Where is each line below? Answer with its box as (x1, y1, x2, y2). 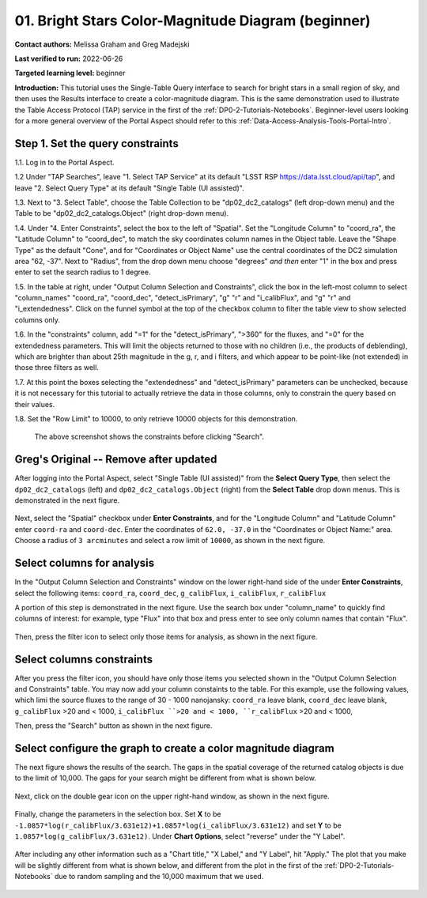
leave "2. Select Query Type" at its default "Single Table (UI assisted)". (14, 183, 244, 193)
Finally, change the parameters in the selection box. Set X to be (14, 809, 221, 819)
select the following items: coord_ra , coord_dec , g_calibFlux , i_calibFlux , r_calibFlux (14, 588, 327, 598)
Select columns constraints (14, 652, 153, 666)
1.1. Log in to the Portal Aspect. (14, 157, 115, 167)
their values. (14, 399, 55, 409)
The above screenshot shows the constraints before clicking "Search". (34, 432, 265, 442)
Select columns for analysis (14, 557, 154, 570)
